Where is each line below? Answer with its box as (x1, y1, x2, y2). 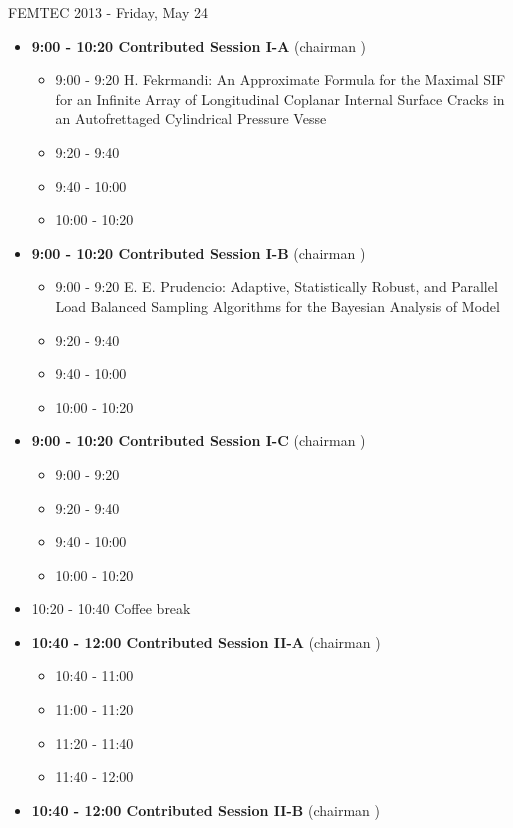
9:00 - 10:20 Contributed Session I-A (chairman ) (31, 35, 367, 56)
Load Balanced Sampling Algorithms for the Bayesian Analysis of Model (55, 295, 500, 316)
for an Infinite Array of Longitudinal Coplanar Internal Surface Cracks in (55, 88, 505, 109)
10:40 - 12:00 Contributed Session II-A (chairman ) (31, 631, 381, 652)
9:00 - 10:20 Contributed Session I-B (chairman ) (31, 242, 366, 263)
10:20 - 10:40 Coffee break (31, 598, 191, 619)
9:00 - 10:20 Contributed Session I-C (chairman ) (31, 430, 366, 451)
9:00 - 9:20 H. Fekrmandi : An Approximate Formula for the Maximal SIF (55, 69, 506, 90)
